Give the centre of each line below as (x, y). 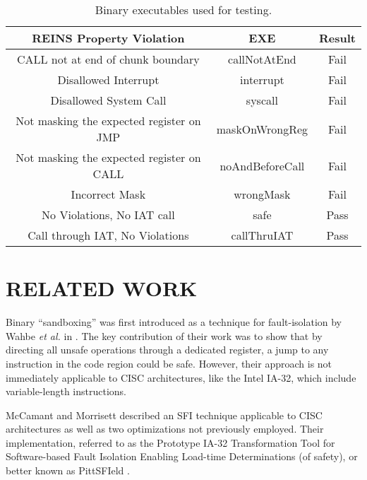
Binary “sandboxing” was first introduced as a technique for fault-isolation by (174, 322)
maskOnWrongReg (262, 129)
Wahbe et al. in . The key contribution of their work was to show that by (164, 335)
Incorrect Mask (108, 194)
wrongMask (262, 194)
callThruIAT (262, 235)
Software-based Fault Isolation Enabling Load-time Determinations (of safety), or (182, 456)
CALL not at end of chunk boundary (108, 59)
